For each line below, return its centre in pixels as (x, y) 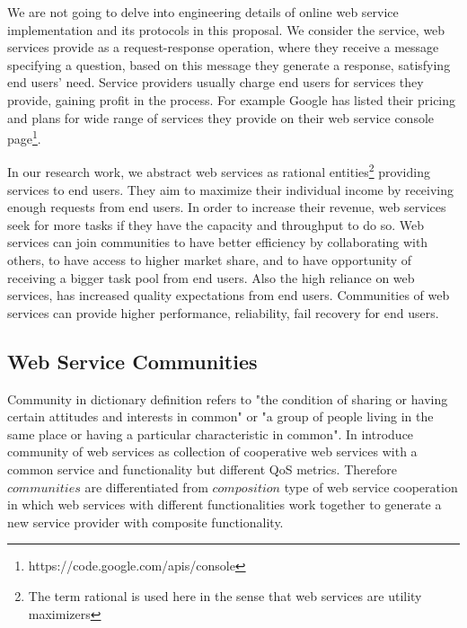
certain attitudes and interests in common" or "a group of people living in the (220, 416)
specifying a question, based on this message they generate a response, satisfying (229, 64)
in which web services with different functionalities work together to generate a (225, 504)
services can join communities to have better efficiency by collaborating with (218, 242)
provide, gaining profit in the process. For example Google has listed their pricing (232, 99)
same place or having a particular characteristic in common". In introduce (211, 433)
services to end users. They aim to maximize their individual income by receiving (231, 189)
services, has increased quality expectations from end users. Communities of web (229, 295)
